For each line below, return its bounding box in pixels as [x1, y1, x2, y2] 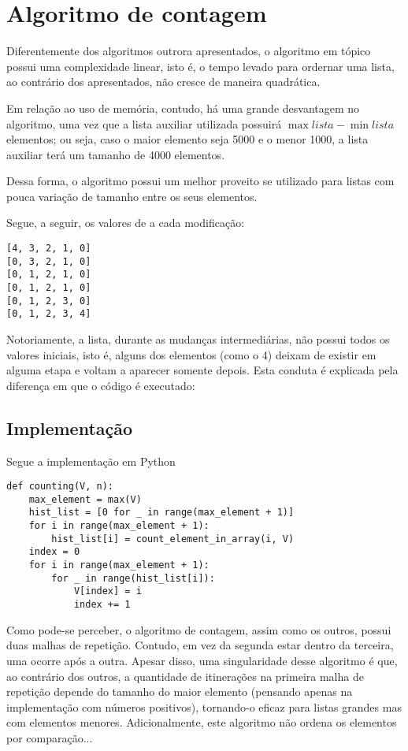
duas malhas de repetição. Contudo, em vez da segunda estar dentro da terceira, [6, 637, 394, 653]
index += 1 [73, 599, 131, 611]
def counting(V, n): [6, 481, 114, 493]
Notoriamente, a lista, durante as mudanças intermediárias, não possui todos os [6, 331, 390, 347]
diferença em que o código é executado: [6, 377, 195, 393]
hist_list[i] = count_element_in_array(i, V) [51, 533, 295, 545]
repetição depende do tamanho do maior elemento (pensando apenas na [6, 683, 353, 700]
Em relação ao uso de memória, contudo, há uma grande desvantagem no [6, 99, 360, 116]
